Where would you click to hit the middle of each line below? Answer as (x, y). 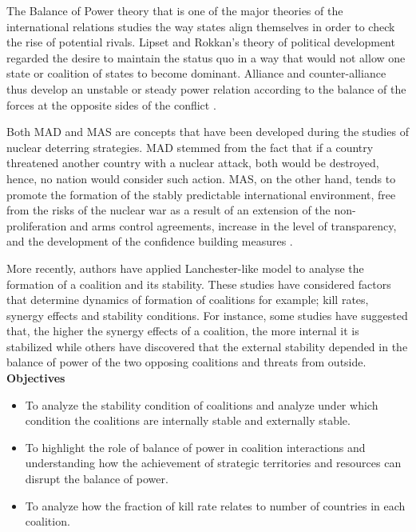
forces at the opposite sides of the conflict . (111, 104)
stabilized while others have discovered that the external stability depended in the (207, 346)
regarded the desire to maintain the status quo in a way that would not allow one (206, 57)
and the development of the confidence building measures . (150, 241)
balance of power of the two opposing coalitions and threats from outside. (186, 362)
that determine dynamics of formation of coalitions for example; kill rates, (188, 300)
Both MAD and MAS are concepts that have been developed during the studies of (208, 132)
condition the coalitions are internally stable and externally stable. (188, 420)
